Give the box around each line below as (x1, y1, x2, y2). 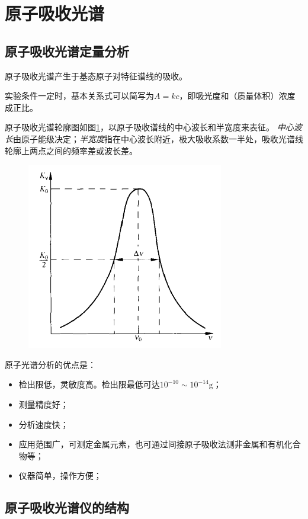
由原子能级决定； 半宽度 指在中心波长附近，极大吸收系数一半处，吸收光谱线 (13, 132, 303, 145)
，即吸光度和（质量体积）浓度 (179, 89, 296, 102)
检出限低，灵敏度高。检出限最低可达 (18, 378, 160, 390)
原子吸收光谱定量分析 (5, 41, 129, 60)
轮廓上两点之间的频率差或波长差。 (5, 144, 137, 156)
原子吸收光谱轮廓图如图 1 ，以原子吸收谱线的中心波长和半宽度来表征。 (5, 121, 274, 133)
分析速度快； (18, 418, 69, 430)
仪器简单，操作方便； (18, 469, 102, 482)
